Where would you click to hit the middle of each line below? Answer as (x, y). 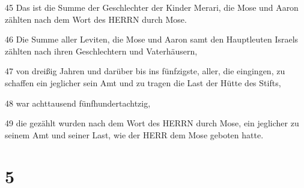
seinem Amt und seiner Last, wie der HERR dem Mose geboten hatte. (134, 134)
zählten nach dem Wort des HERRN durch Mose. (96, 19)
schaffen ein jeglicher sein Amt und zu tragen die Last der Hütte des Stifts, (143, 82)
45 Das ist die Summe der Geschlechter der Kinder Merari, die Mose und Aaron (152, 7)
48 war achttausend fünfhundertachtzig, (78, 103)
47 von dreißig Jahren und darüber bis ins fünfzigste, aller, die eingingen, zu (145, 71)
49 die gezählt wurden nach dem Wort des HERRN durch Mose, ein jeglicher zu (152, 123)
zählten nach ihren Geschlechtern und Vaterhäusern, (101, 51)
